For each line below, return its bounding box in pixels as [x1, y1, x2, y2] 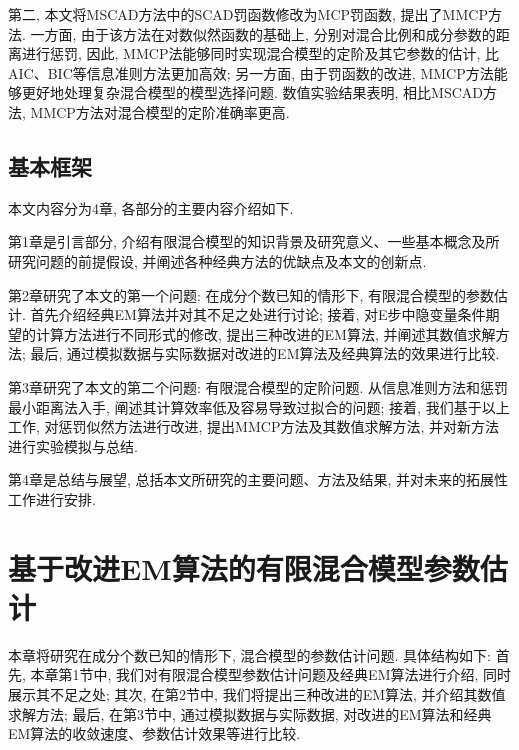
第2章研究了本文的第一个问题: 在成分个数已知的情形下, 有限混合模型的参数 [8, 284, 495, 305]
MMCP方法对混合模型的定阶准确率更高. [30, 101, 290, 122]
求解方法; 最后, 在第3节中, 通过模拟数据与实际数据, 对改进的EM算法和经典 [8, 703, 492, 724]
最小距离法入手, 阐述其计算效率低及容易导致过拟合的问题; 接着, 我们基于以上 [8, 396, 510, 417]
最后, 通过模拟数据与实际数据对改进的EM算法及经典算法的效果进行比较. [30, 343, 500, 364]
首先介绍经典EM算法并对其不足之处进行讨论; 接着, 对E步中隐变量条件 [30, 304, 486, 325]
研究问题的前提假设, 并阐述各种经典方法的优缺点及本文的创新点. [8, 250, 427, 271]
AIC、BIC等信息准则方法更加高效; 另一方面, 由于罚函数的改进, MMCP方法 [8, 62, 494, 83]
